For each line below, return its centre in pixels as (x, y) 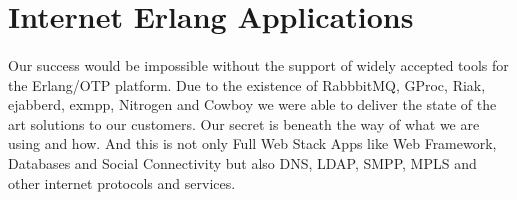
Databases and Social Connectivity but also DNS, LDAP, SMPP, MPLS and (242, 162)
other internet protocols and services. (122, 182)
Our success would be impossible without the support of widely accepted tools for (258, 64)
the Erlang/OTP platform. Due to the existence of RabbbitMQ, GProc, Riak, (247, 84)
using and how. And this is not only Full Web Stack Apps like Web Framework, (252, 143)
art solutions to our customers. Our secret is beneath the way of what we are (244, 123)
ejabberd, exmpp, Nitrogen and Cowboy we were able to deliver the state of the (252, 104)
